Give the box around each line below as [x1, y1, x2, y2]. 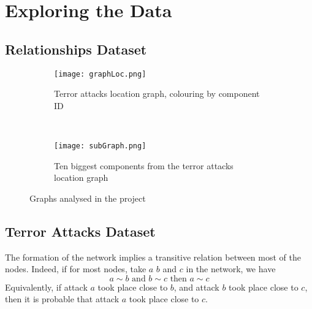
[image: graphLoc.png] [54, 69, 146, 78]
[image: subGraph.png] [54, 142, 146, 151]
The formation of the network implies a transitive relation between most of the [5, 250, 301, 263]
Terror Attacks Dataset [5, 221, 156, 240]
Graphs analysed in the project [29, 191, 146, 204]
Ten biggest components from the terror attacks [54, 159, 234, 172]
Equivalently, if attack [5, 280, 88, 293]
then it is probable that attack [5, 292, 120, 305]
